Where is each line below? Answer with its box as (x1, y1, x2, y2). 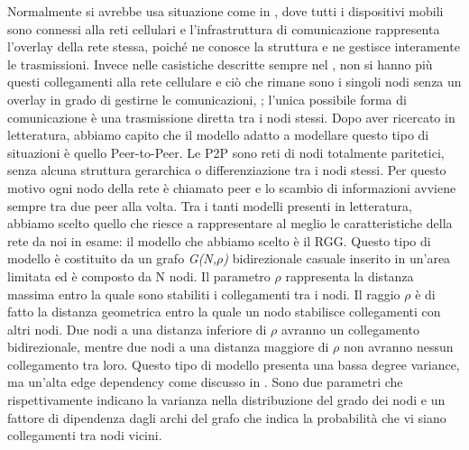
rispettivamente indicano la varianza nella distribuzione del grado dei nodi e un (7, 390, 446, 409)
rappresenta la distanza (285, 266, 414, 285)
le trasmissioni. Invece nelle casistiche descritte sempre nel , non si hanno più (7, 54, 433, 73)
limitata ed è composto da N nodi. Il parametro (7, 266, 271, 285)
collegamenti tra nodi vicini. (7, 426, 162, 445)
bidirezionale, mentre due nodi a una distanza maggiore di (7, 337, 329, 356)
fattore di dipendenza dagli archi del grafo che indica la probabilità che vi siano (7, 408, 446, 427)
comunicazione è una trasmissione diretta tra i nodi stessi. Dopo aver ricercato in (7, 107, 455, 126)
